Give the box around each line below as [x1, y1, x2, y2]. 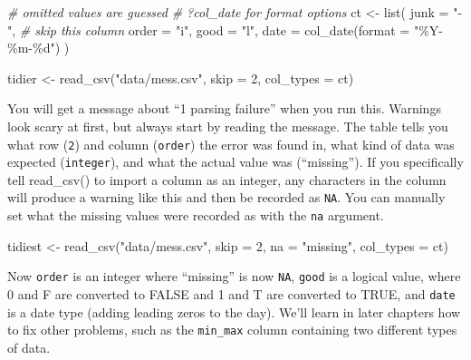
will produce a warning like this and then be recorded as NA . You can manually [7, 188, 446, 207]
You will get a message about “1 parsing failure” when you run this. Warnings [7, 99, 441, 118]
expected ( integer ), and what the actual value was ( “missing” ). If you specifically [7, 152, 464, 171]
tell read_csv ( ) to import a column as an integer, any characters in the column [7, 170, 447, 189]
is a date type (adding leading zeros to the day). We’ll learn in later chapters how [7, 302, 461, 321]
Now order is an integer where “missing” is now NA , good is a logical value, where [7, 267, 461, 286]
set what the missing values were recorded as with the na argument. [7, 206, 384, 225]
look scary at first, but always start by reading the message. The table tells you [7, 116, 448, 135]
